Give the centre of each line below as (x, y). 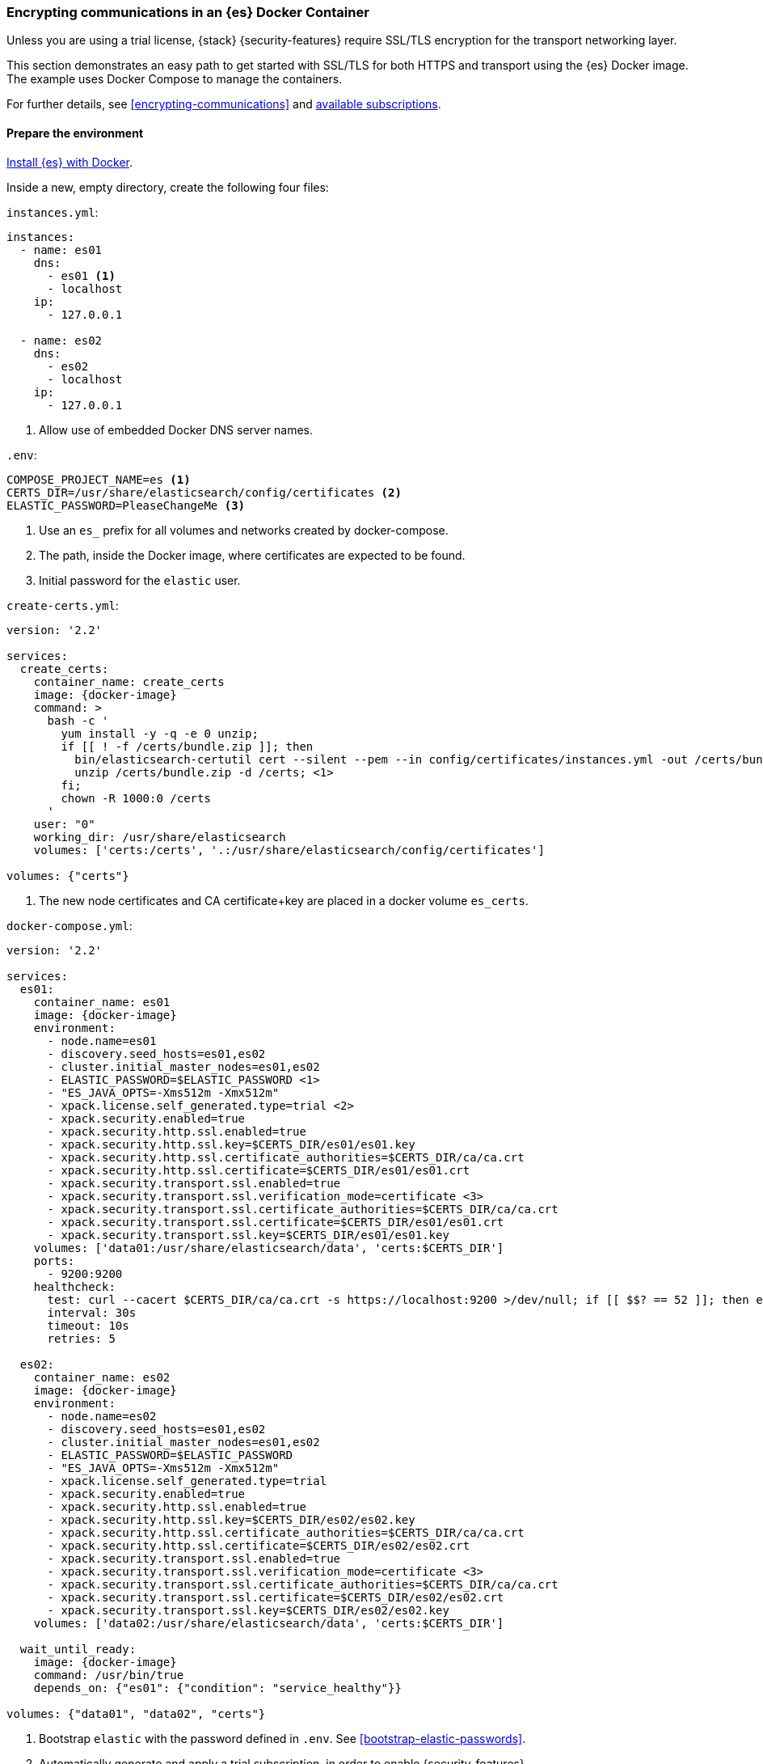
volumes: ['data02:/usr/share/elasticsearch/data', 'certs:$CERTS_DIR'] (269, 1623)
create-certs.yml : (63, 605)
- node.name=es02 (102, 1416)
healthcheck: (74, 1286)
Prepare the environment (75, 133)
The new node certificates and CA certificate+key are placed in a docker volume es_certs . (284, 900)
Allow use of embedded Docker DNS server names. (176, 429)
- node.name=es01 (102, 1041)
